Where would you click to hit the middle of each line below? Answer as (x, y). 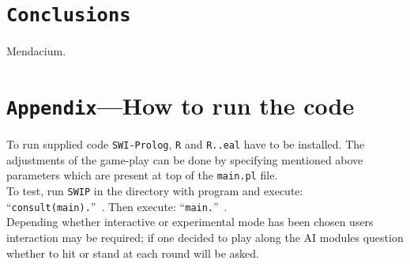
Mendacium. (36, 51)
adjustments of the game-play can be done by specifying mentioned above (185, 159)
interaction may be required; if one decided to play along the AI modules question (205, 237)
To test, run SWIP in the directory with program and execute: (155, 190)
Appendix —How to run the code (181, 106)
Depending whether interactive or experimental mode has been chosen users (190, 222)
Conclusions (69, 15)
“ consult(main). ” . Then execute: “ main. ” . (117, 206)
